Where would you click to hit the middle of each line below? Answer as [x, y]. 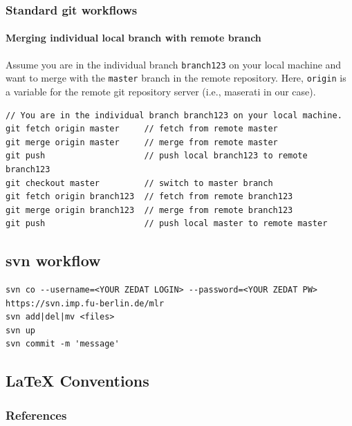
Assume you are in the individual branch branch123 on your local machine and [174, 64]
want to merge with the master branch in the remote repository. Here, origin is [176, 78]
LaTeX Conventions [77, 381]
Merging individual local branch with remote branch [133, 38]
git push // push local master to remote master [167, 224]
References [36, 415]
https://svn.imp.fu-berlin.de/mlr [85, 303]
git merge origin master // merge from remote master [142, 142]
